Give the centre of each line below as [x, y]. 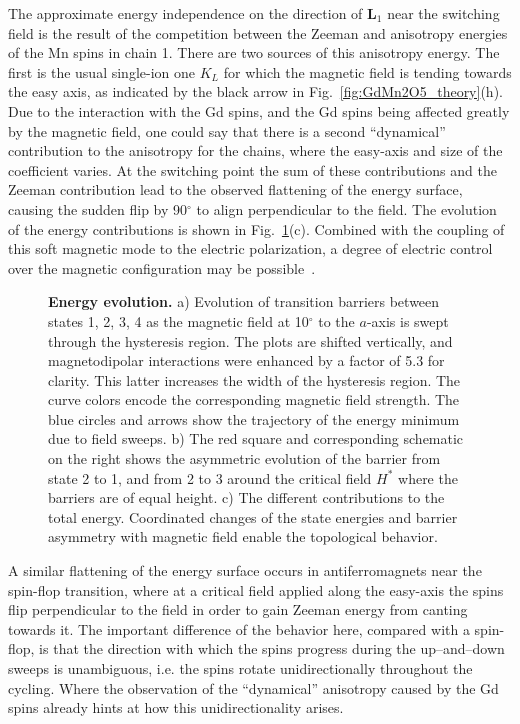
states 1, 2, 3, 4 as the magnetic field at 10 [178, 320]
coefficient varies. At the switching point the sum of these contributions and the [252, 169]
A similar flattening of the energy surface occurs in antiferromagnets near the [245, 570]
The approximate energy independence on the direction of [185, 13]
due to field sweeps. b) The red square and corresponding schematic [256, 438]
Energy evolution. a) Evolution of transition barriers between [244, 301]
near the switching [443, 13]
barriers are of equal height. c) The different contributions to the [246, 497]
